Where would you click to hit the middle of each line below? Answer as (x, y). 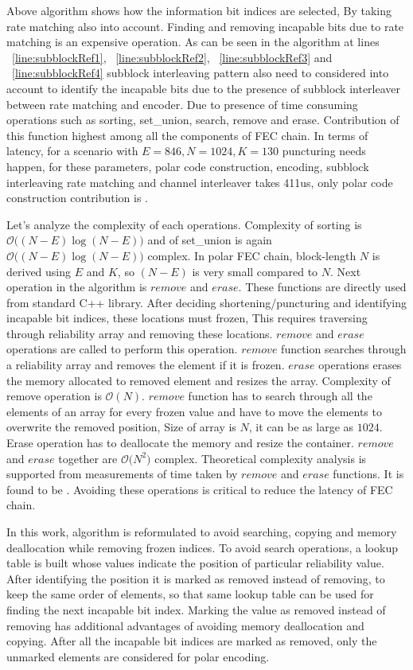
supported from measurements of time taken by (122, 474)
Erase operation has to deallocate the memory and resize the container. (180, 443)
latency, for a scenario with (72, 151)
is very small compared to (255, 271)
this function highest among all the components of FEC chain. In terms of (187, 135)
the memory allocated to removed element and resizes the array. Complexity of (199, 380)
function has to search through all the (280, 396)
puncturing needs (324, 151)
